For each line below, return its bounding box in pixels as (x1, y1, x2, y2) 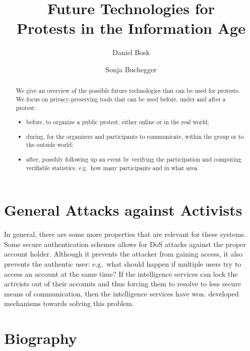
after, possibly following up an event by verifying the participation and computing (26, 155, 242, 163)
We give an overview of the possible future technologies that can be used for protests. (16, 86, 240, 95)
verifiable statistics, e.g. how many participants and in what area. (26, 163, 199, 172)
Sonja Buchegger (105, 64, 157, 74)
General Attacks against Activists (4, 199, 242, 220)
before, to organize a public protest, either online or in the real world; (26, 118, 209, 126)
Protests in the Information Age (17, 18, 245, 38)
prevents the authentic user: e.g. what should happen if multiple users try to (4, 258, 241, 269)
